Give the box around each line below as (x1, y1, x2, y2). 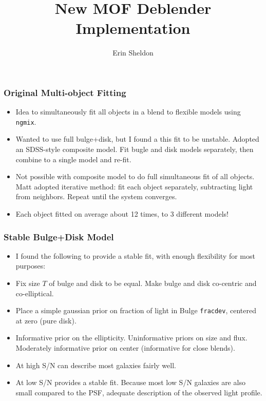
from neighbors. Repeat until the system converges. (15, 191, 177, 202)
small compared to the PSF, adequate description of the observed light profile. (15, 387, 262, 397)
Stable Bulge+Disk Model (4, 230, 114, 243)
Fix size (15, 278, 40, 289)
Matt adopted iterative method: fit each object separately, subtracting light (15, 181, 253, 192)
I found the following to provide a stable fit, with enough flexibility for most (15, 250, 255, 261)
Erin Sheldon (112, 47, 154, 58)
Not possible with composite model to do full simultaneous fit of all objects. (15, 171, 255, 182)
